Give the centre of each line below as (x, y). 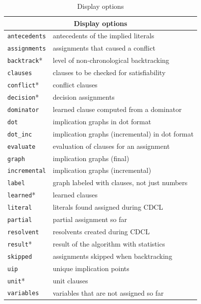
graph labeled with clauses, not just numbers (120, 182)
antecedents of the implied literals (103, 36)
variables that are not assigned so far (108, 292)
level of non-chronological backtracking (111, 60)
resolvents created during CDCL (101, 231)
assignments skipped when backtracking (113, 256)
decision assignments (84, 97)
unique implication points (91, 268)
